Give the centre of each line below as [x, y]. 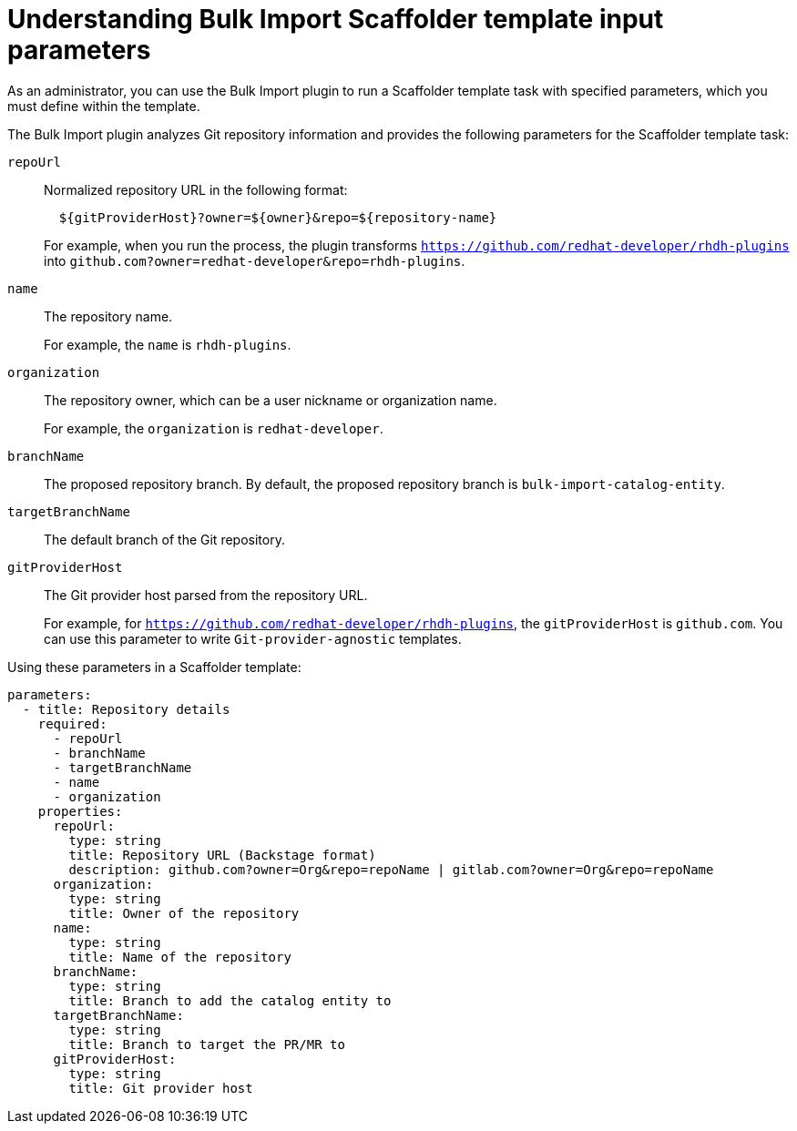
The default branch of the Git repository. [164, 539]
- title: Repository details [126, 709]
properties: [80, 811]
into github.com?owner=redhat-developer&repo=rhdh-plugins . [255, 260]
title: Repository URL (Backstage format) [222, 855]
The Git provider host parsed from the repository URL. [206, 595]
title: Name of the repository [180, 957]
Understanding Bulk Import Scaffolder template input [336, 19]
